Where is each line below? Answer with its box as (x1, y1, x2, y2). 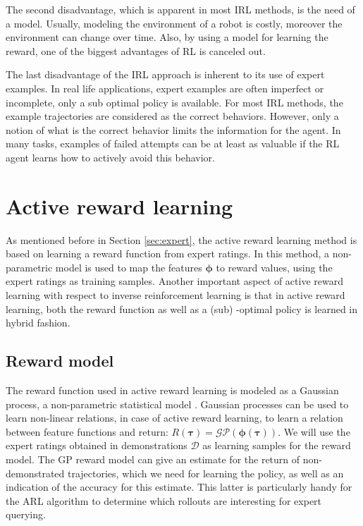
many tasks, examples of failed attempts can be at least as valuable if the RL (6, 136, 340, 151)
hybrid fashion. (6, 315, 70, 330)
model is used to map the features (55, 259, 202, 274)
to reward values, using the (216, 259, 333, 274)
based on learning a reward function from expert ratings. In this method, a (6, 246, 330, 261)
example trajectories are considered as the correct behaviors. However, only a (6, 109, 339, 123)
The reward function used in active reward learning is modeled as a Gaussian (6, 383, 339, 398)
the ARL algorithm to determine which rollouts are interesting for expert (6, 493, 322, 508)
